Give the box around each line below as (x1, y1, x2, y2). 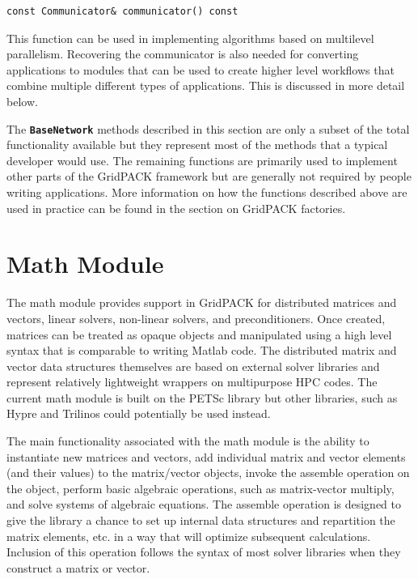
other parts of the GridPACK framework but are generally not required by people (6, 168, 412, 185)
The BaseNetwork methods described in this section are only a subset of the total (6, 120, 410, 137)
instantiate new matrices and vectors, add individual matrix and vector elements (6, 448, 406, 465)
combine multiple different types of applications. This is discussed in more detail (6, 77, 405, 94)
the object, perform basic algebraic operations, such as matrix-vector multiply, (6, 479, 395, 496)
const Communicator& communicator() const (6, 6, 239, 17)
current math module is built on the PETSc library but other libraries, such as (6, 389, 398, 406)
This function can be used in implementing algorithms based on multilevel (6, 29, 374, 46)
